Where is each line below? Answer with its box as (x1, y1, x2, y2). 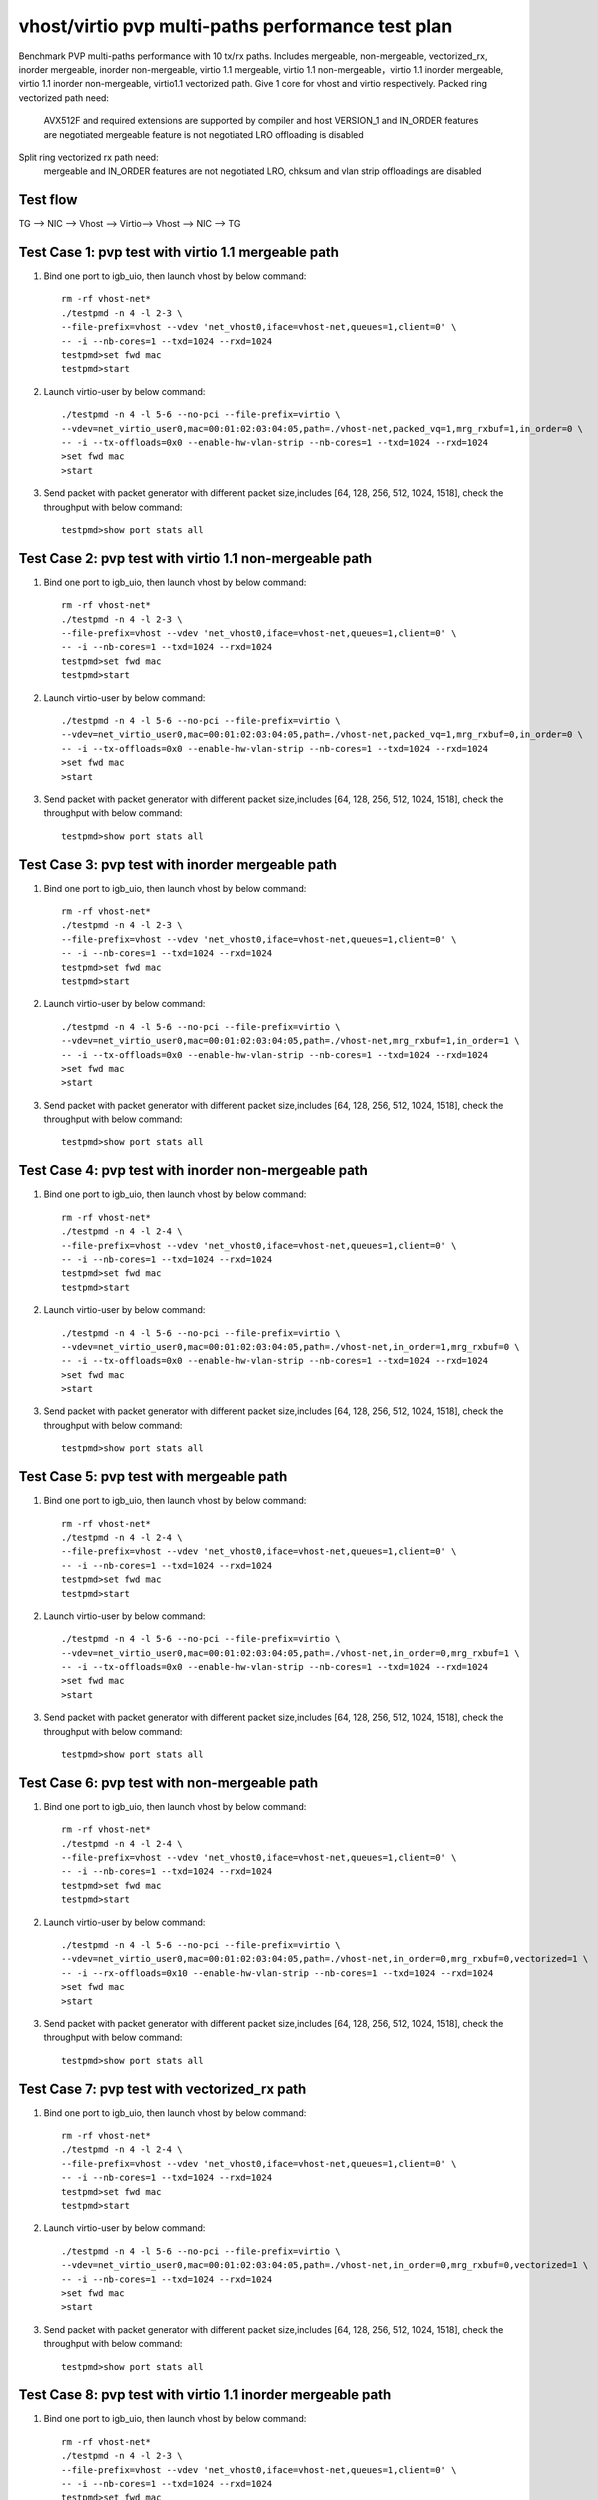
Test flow (18, 191, 78, 209)
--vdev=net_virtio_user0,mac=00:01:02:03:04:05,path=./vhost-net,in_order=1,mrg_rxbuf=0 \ (61, 1341, 520, 1352)
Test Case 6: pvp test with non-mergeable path (18, 1774, 319, 1791)
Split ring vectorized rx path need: (18, 151, 159, 163)
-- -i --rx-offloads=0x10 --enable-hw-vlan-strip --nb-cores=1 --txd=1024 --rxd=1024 (61, 1967, 494, 1979)
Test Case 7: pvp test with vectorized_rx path (18, 2080, 307, 2097)
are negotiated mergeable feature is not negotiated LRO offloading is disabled (43, 128, 364, 140)
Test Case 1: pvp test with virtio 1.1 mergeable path (18, 244, 340, 260)
